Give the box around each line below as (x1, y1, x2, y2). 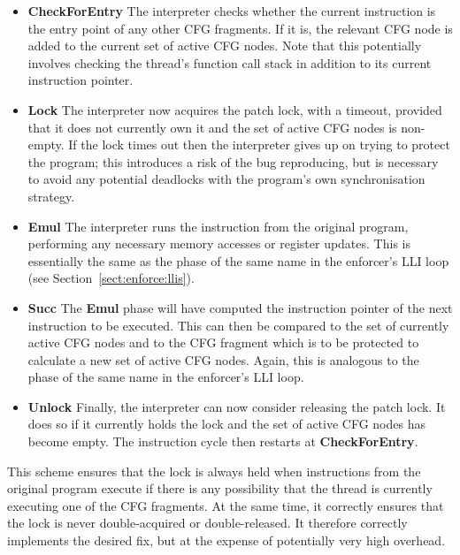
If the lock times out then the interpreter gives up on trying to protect (68, 135, 450, 154)
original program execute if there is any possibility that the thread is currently (7, 479, 433, 498)
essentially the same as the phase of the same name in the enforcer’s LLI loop (27, 251, 449, 270)
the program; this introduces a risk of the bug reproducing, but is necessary (27, 152, 439, 171)
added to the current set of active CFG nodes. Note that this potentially (27, 36, 422, 55)
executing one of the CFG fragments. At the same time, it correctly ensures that (7, 496, 444, 514)
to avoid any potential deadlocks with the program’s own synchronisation (27, 170, 425, 188)
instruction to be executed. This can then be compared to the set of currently (27, 316, 449, 334)
